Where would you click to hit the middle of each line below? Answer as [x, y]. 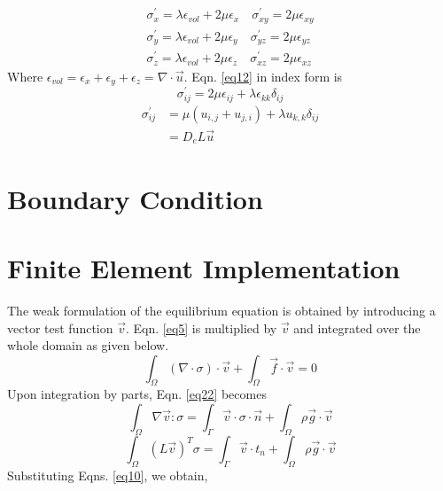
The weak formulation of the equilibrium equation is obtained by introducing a [221, 310]
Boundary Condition [135, 198]
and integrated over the [357, 327]
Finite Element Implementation [204, 267]
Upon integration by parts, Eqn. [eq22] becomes [137, 394]
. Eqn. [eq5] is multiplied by [201, 327]
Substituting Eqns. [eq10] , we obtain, [108, 475]
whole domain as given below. [88, 345]
